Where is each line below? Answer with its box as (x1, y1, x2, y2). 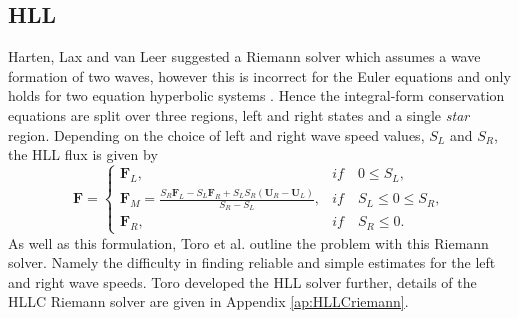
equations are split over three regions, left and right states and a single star (8, 104, 470, 125)
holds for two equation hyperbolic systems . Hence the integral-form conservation (8, 85, 505, 106)
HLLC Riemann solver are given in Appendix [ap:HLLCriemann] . (8, 291, 409, 312)
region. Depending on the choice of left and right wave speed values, (8, 124, 425, 145)
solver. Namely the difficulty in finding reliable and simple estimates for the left (8, 252, 496, 273)
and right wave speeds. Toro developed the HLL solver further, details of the (8, 271, 477, 292)
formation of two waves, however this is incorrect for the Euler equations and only (8, 65, 511, 86)
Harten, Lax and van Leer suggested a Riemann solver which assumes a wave (8, 46, 481, 67)
